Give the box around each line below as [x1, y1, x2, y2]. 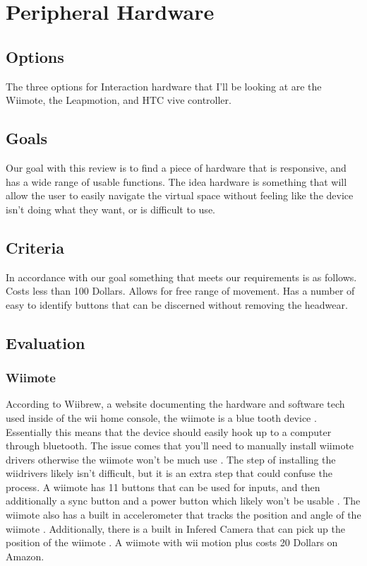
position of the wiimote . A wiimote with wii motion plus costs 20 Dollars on [6, 535, 338, 550]
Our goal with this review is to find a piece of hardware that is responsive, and [6, 160, 347, 175]
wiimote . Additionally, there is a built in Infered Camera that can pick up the [6, 521, 345, 536]
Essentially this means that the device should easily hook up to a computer [6, 424, 332, 439]
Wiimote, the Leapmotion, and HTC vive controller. [6, 93, 231, 107]
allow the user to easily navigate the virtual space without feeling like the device [6, 188, 354, 203]
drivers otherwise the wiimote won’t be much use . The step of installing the [6, 452, 336, 466]
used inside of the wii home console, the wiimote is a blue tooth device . [6, 410, 317, 425]
